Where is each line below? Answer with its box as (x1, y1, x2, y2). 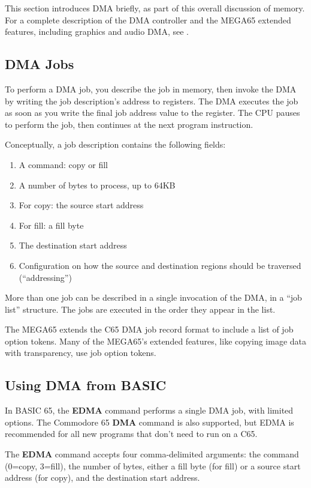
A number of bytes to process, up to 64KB (19, 178, 176, 191)
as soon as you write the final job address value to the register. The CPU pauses (5, 106, 300, 119)
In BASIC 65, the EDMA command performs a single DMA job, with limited (5, 404, 294, 417)
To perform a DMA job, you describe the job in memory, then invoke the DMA (5, 82, 297, 95)
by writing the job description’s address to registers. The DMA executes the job (5, 94, 298, 107)
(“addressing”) (19, 271, 72, 283)
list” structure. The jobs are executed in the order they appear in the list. (5, 303, 276, 315)
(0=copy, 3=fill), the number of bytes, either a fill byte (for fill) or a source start (5, 459, 301, 472)
